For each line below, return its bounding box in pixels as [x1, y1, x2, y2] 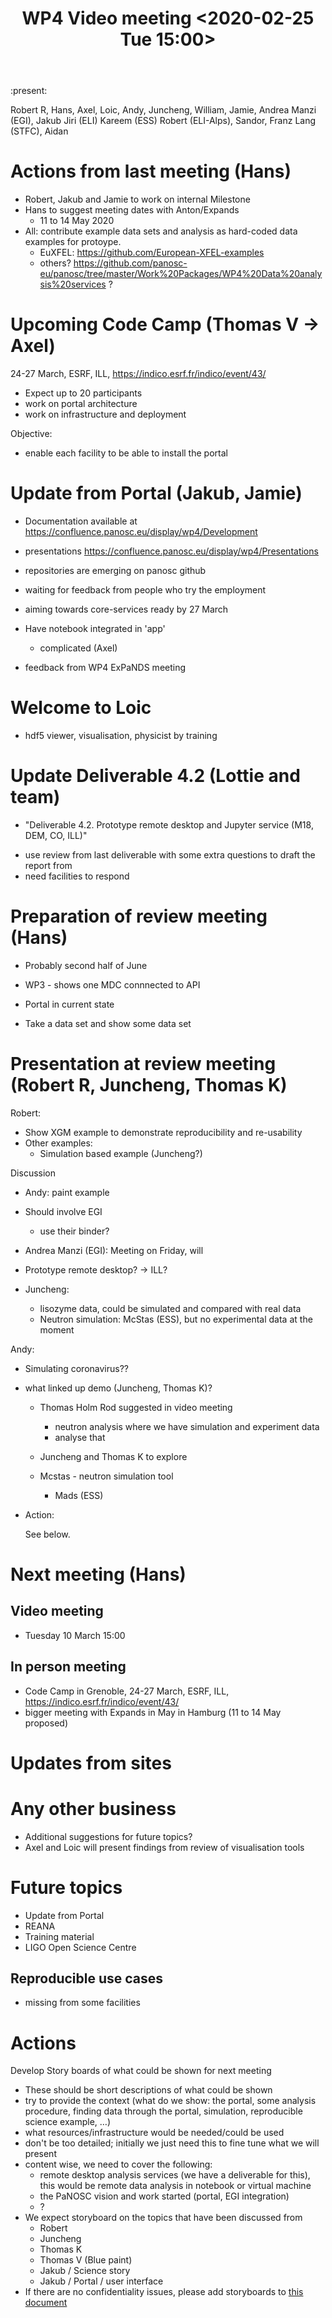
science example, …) [24, 2116, 112, 2128]
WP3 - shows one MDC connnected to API [24, 978, 201, 991]
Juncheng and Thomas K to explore [39, 1450, 188, 1462]
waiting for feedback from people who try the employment [24, 584, 267, 596]
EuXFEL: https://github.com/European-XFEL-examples [39, 247, 265, 259]
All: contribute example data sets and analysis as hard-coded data [24, 225, 298, 237]
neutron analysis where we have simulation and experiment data [54, 1420, 320, 1432]
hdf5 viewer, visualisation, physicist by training [24, 729, 218, 741]
